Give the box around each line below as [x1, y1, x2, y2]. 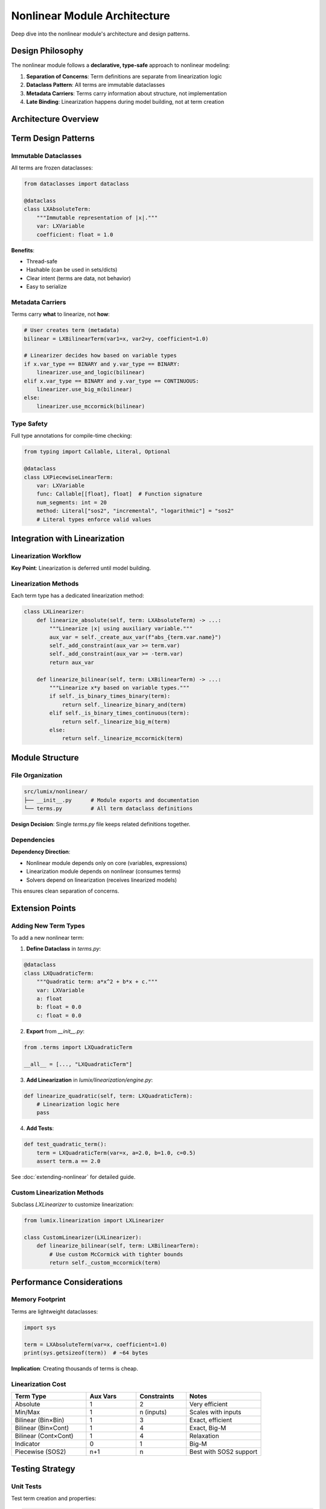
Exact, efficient [189, 1416, 232, 1424]
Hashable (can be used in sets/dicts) [26, 266, 118, 273]
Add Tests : [26, 1125, 54, 1132]
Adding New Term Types [11, 921, 86, 930]
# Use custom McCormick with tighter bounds [49, 1251, 184, 1258]
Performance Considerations [11, 1277, 123, 1287]
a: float [36, 995, 63, 1002]
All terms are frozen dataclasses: [11, 164, 93, 171]
